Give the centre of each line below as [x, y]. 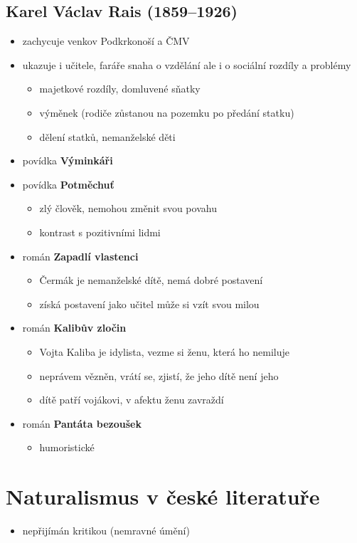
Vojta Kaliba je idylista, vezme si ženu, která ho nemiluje [164, 351]
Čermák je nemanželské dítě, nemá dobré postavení [151, 280]
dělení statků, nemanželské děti [107, 136]
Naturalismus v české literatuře [163, 496]
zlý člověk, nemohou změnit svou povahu [128, 208]
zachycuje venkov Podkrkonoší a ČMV [106, 41]
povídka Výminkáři [68, 160]
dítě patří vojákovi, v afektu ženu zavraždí [132, 400]
